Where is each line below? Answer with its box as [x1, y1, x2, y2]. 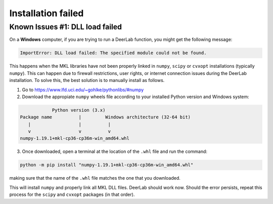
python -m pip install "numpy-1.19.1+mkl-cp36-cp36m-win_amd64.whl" [20, 162, 194, 168]
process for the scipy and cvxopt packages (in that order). [9, 191, 135, 197]
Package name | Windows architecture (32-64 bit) [20, 114, 191, 120]
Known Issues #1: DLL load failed [9, 22, 122, 31]
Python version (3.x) [52, 107, 106, 113]
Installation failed [9, 8, 84, 19]
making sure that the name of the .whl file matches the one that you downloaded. [9, 175, 180, 181]
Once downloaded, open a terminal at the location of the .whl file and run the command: [22, 148, 207, 154]
